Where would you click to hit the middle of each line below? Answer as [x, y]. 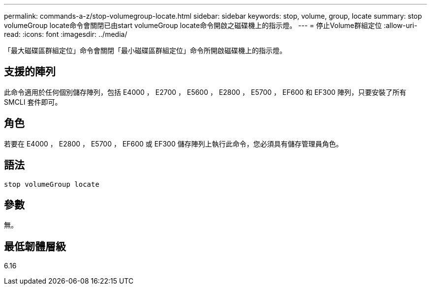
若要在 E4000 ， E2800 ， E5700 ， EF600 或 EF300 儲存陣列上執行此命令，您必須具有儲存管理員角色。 [173, 144]
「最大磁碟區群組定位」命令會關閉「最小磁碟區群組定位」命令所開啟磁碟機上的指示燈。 [145, 50]
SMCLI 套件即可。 [33, 102]
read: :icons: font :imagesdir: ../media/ [66, 34]
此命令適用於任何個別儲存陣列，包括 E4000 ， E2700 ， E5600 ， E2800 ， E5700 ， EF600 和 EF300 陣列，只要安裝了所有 [205, 92]
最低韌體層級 [35, 246]
